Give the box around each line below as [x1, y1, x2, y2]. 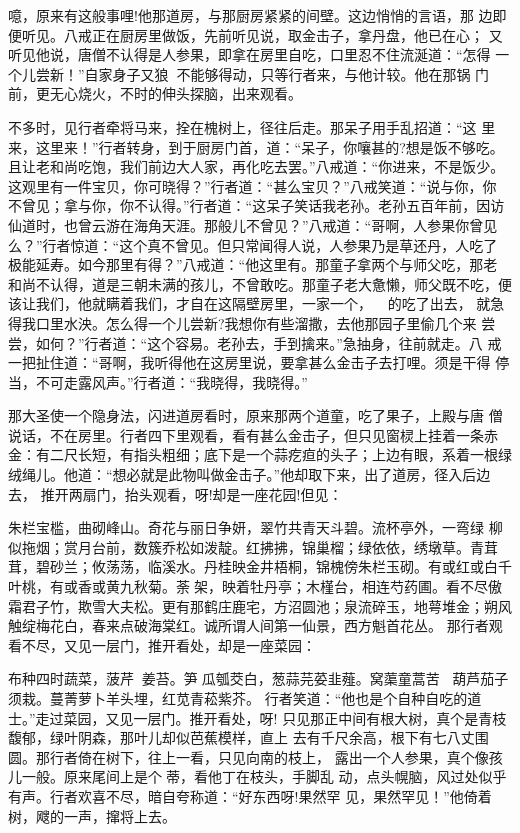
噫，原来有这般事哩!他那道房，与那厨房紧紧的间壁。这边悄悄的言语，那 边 [8, 5, 493, 25]
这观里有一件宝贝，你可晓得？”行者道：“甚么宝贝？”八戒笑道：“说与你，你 [8, 175, 497, 196]
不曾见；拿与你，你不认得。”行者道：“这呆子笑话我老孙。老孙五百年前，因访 [8, 195, 505, 216]
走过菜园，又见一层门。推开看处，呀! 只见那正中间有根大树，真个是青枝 [35, 707, 507, 728]
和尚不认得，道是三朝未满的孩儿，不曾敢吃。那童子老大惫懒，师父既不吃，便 [8, 273, 512, 294]
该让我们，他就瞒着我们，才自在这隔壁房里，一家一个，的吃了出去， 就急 [8, 293, 505, 314]
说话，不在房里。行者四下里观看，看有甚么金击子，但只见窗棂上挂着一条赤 [8, 424, 498, 445]
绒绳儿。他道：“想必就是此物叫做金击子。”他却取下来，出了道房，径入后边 [8, 464, 491, 485]
